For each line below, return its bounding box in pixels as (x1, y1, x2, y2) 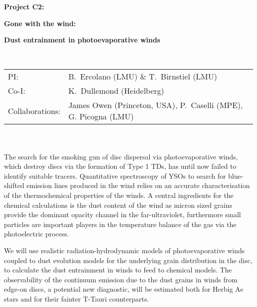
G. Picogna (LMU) (68, 111, 134, 122)
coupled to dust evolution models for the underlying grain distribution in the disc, (4, 255, 253, 265)
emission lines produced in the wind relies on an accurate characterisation (26, 180, 250, 191)
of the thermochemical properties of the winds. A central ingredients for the (4, 190, 234, 200)
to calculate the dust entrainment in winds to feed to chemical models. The (4, 265, 232, 275)
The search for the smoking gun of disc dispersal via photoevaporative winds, (4, 151, 238, 161)
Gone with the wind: (4, 18, 76, 28)
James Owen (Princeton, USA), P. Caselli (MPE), (68, 99, 243, 111)
